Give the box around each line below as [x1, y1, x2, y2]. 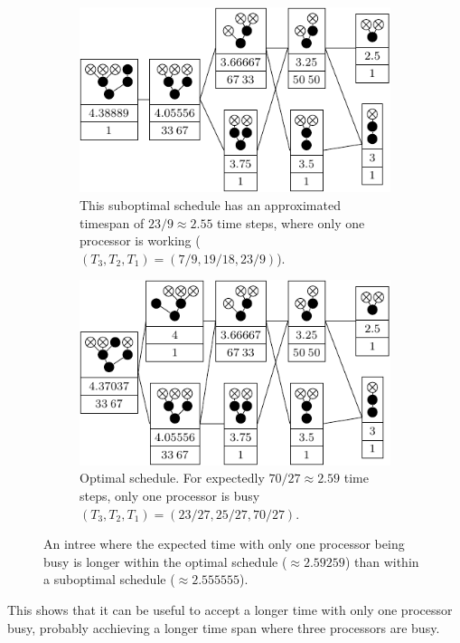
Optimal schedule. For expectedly [80, 468, 265, 487]
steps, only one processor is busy [80, 485, 260, 504]
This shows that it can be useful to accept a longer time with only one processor [7, 600, 453, 619]
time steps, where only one [217, 213, 365, 232]
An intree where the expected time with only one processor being [43, 534, 405, 553]
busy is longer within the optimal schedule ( [43, 552, 287, 571]
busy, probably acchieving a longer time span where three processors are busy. [7, 618, 440, 637]
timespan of [80, 213, 145, 232]
